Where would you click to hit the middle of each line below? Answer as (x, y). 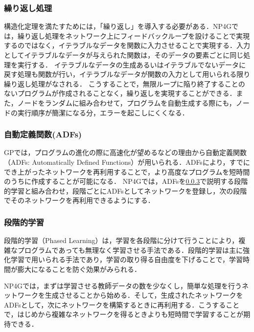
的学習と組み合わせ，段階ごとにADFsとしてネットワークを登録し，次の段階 (126, 190)
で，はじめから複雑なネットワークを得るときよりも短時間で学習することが (124, 314)
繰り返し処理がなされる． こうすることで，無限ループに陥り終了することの (125, 83)
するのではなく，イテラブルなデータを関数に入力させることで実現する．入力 (127, 45)
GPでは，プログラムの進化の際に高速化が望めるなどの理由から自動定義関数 (126, 152)
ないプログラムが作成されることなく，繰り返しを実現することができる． (120, 93)
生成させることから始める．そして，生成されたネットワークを (144, 295)
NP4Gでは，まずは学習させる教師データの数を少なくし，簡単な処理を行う (123, 285)
